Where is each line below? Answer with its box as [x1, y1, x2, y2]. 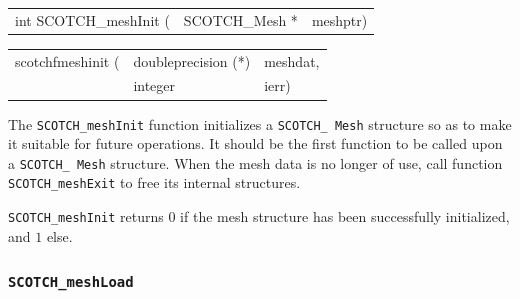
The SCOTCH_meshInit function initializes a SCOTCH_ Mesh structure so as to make [8, 113, 512, 134]
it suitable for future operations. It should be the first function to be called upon [8, 133, 503, 154]
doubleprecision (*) [133, 50, 251, 71]
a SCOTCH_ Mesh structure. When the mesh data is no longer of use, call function [8, 152, 503, 173]
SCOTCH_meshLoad [8, 274, 134, 291]
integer [133, 75, 176, 96]
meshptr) [311, 9, 368, 30]
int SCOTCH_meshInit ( [15, 9, 170, 30]
